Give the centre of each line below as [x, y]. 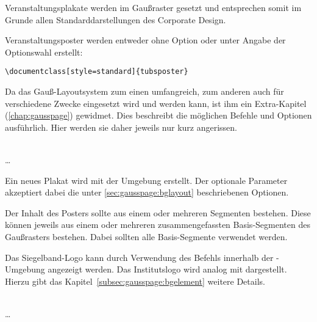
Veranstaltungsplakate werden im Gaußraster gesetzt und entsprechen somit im [153, 7]
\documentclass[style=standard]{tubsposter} [97, 72]
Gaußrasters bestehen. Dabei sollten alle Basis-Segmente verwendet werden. [146, 236]
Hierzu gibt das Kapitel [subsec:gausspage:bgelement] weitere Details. [135, 281]
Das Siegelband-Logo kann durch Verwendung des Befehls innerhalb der [139, 257]
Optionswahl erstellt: [44, 52]
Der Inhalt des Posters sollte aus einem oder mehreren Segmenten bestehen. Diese [158, 212]
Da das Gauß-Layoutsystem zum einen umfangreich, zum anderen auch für [144, 91]
